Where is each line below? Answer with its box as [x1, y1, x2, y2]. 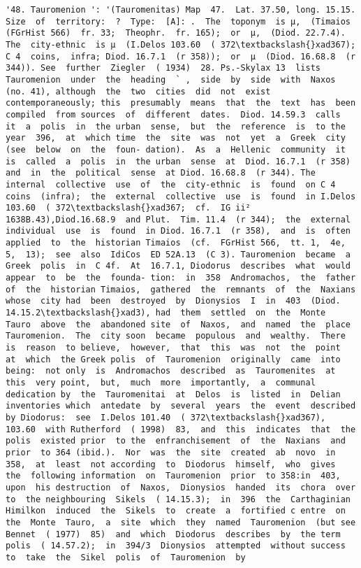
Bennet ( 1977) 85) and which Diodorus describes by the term [6, 529, 341, 539]
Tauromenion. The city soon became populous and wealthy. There [6, 331, 346, 341]
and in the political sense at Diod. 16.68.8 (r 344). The [6, 168, 316, 178]
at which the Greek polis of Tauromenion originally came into [6, 354, 341, 364]
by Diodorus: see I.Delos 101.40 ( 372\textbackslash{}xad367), [6, 412, 326, 423]
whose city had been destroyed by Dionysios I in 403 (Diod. [6, 296, 341, 306]
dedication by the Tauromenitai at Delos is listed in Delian [6, 389, 341, 399]
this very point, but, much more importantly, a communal [6, 378, 316, 388]
